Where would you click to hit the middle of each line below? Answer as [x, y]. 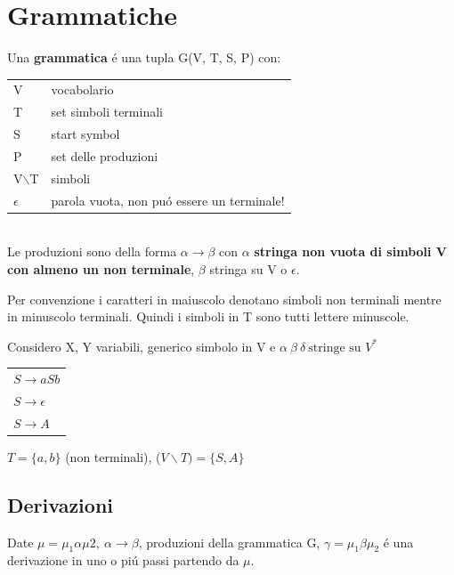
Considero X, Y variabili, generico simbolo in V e [142, 346]
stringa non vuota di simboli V [351, 251]
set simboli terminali [107, 112]
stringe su [335, 348]
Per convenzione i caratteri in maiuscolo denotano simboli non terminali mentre [224, 299]
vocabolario [82, 89]
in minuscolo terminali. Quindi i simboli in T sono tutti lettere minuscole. [208, 316]
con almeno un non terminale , [101, 268]
